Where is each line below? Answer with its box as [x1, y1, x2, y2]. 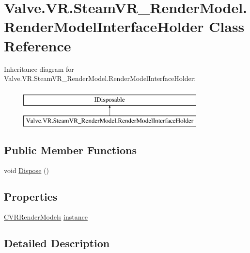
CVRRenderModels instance [4, 211, 88, 221]
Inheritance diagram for [4, 63, 74, 74]
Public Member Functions [4, 142, 137, 158]
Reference [4, 35, 71, 55]
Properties [4, 189, 58, 204]
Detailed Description [4, 235, 110, 250]
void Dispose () [4, 165, 49, 175]
